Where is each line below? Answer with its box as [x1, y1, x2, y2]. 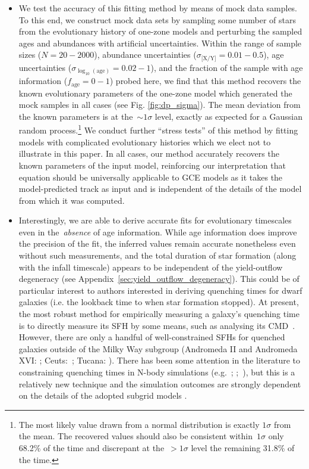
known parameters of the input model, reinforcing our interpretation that [18, 159, 286, 171]
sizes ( [18, 48, 42, 61]
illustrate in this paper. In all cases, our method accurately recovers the [18, 147, 279, 160]
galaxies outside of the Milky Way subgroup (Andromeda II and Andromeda [18, 342, 298, 355]
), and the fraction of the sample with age [150, 61, 303, 73]
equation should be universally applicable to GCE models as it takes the [18, 170, 283, 183]
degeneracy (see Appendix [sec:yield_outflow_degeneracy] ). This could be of [18, 272, 299, 285]
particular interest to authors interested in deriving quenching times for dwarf [18, 284, 302, 296]
